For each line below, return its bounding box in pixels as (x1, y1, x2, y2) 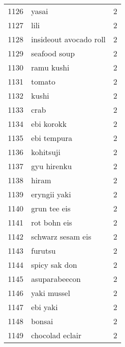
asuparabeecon (31, 273, 81, 284)
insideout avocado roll (31, 34, 106, 45)
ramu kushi (31, 62, 70, 73)
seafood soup (31, 48, 75, 59)
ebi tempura (31, 132, 72, 143)
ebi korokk (31, 118, 67, 129)
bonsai (31, 315, 54, 327)
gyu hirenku (31, 160, 72, 172)
